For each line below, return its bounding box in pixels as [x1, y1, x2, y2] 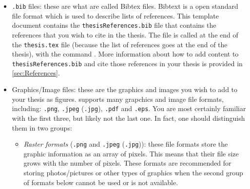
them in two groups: [12, 122, 72, 132]
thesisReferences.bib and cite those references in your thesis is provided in [12, 58, 243, 68]
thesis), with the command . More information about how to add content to [12, 49, 239, 59]
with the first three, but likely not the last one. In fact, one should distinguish [12, 113, 245, 123]
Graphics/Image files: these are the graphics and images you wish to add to [12, 84, 238, 94]
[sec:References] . [12, 68, 60, 78]
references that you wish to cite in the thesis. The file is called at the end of [12, 29, 238, 39]
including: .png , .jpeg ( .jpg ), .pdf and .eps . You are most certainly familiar [12, 103, 246, 113]
